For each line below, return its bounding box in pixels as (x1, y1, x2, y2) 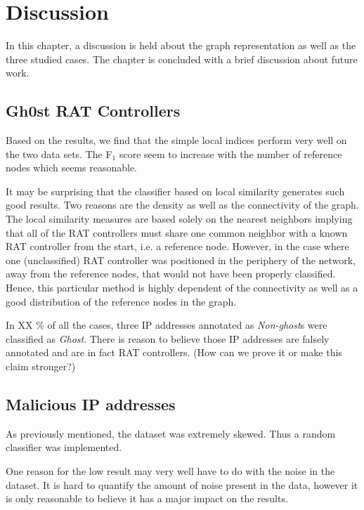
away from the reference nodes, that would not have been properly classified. (6, 266, 336, 281)
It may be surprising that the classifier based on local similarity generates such (6, 183, 345, 198)
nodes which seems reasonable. (6, 160, 137, 175)
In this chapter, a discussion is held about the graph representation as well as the (6, 38, 356, 53)
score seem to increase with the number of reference (119, 146, 342, 161)
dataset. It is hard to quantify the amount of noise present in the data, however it (6, 477, 358, 492)
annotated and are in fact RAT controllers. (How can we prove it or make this (6, 345, 342, 360)
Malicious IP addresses (6, 393, 176, 414)
